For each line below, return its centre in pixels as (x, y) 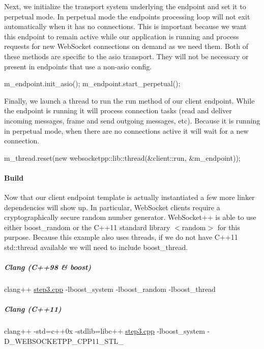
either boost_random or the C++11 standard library (87, 227)
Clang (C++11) (33, 309)
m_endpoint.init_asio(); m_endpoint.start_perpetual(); (92, 83)
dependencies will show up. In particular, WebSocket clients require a (112, 207)
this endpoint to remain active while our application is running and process (122, 36)
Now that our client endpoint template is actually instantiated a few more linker (129, 197)
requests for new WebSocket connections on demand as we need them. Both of (126, 46)
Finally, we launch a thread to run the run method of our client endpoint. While (129, 100)
